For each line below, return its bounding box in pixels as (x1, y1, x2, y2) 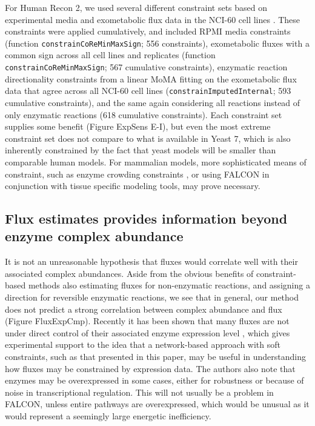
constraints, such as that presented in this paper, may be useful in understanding (5, 350, 307, 363)
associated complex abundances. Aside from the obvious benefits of (5, 267, 254, 279)
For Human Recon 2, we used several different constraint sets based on (5, 1, 268, 13)
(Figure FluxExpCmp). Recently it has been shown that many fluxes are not (5, 315, 290, 327)
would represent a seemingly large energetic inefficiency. (5, 410, 211, 422)
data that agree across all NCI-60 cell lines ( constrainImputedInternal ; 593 (5, 84, 291, 97)
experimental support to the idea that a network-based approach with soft (5, 338, 281, 351)
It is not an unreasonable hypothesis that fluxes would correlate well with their (5, 255, 298, 268)
